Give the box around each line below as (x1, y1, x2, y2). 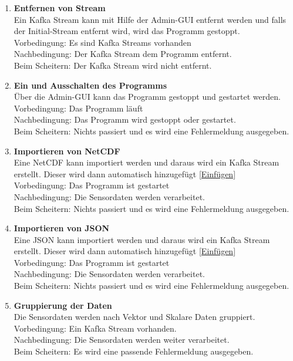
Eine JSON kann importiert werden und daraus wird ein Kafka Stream (14, 233, 270, 245)
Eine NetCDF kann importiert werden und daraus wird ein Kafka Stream (14, 156, 279, 168)
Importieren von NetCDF (14, 144, 120, 157)
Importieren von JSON (14, 222, 110, 234)
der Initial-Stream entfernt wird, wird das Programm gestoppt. (14, 25, 240, 37)
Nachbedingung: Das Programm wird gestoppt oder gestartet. (14, 113, 236, 126)
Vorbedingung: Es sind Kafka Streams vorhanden (14, 36, 191, 48)
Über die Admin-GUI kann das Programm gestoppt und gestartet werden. (14, 90, 281, 103)
